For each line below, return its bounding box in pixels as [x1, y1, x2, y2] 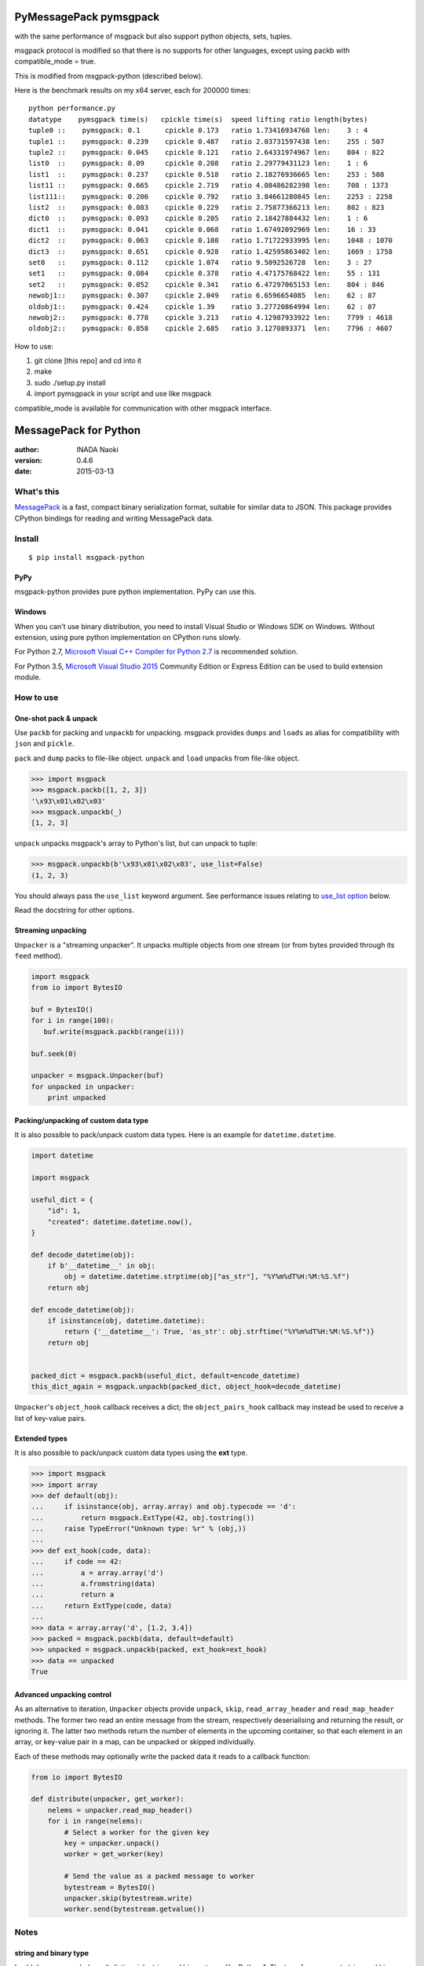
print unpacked [47, 1093, 106, 1103]
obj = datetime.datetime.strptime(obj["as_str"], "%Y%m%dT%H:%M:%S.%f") [64, 1272, 350, 1281]
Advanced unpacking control [14, 1689, 111, 1699]
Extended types [14, 1434, 68, 1443]
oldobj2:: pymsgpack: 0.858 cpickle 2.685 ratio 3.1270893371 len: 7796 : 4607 [28, 324, 393, 333]
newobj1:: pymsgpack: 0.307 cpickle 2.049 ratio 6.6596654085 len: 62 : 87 [28, 291, 377, 300]
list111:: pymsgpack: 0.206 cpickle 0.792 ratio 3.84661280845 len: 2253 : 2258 [28, 192, 393, 201]
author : [14, 444, 39, 454]
